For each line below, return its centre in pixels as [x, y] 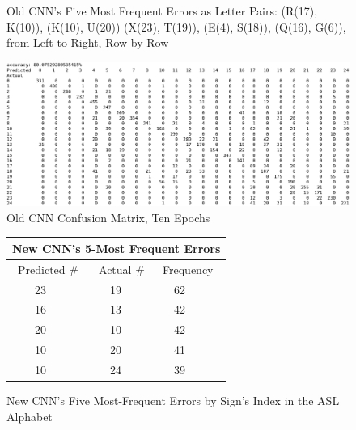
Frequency [188, 269]
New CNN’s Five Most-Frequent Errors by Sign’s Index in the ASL [173, 400]
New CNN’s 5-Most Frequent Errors [117, 248]
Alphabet [30, 416]
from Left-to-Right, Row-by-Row [88, 42]
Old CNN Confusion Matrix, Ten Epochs [108, 217]
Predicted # [48, 269]
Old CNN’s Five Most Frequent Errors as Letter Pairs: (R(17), [162, 11]
